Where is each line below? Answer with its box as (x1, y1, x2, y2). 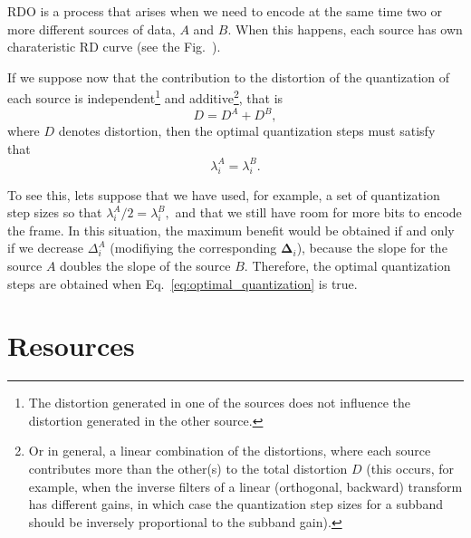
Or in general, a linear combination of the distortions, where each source (28, 441, 431, 460)
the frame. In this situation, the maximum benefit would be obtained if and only (7, 220, 455, 239)
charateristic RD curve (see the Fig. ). (7, 37, 221, 56)
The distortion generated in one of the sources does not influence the (28, 393, 410, 412)
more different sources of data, (7, 19, 176, 38)
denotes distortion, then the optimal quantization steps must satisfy (58, 121, 436, 140)
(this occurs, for (366, 459, 454, 478)
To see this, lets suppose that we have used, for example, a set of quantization (7, 185, 440, 204)
